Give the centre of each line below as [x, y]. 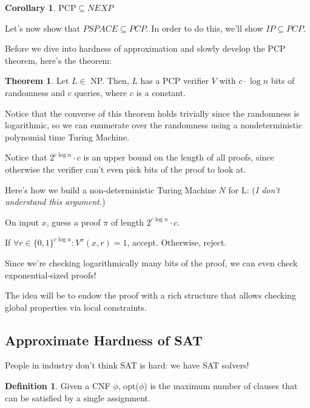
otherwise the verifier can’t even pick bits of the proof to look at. [126, 169]
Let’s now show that [42, 28]
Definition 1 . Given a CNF [58, 386]
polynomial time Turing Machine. [67, 137]
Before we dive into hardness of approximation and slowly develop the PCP [145, 48]
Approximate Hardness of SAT [104, 340]
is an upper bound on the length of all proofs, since [179, 157]
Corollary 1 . [30, 7]
